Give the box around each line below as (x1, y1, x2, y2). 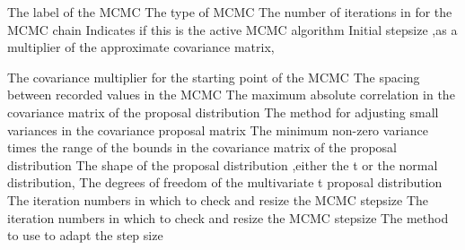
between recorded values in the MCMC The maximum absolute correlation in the (7, 85, 455, 104)
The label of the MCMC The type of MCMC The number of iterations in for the (7, 3, 452, 21)
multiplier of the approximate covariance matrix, (7, 38, 275, 56)
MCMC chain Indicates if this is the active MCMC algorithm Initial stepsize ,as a (7, 20, 458, 39)
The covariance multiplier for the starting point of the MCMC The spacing (7, 67, 420, 86)
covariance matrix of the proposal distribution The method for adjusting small (7, 102, 439, 121)
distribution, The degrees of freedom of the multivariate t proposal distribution (7, 173, 443, 192)
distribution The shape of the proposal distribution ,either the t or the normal (7, 155, 438, 174)
